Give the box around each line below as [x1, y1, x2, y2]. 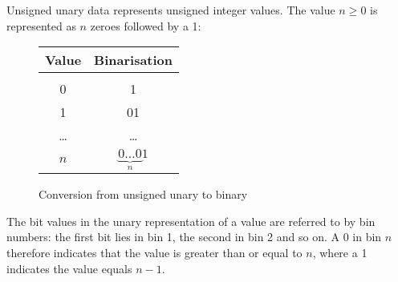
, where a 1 [312, 244, 368, 261]
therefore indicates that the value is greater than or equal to [6, 244, 303, 261]
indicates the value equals [6, 260, 132, 276]
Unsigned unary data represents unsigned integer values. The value [6, 2, 335, 18]
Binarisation [94, 50, 173, 70]
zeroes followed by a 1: [90, 17, 201, 34]
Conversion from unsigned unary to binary [39, 186, 248, 203]
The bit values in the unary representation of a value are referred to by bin [6, 212, 376, 229]
